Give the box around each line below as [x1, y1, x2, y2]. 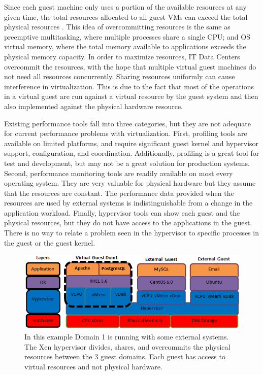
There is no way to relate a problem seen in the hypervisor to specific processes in [4, 227, 259, 238]
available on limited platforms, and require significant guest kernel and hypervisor [4, 138, 259, 148]
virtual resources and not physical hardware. [24, 361, 162, 371]
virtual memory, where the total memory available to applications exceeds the [4, 41, 246, 52]
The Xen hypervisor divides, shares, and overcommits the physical [24, 341, 231, 352]
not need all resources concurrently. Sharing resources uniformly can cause [4, 71, 235, 82]
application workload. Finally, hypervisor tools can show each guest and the [4, 207, 240, 218]
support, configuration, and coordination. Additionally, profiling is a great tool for [4, 148, 259, 158]
